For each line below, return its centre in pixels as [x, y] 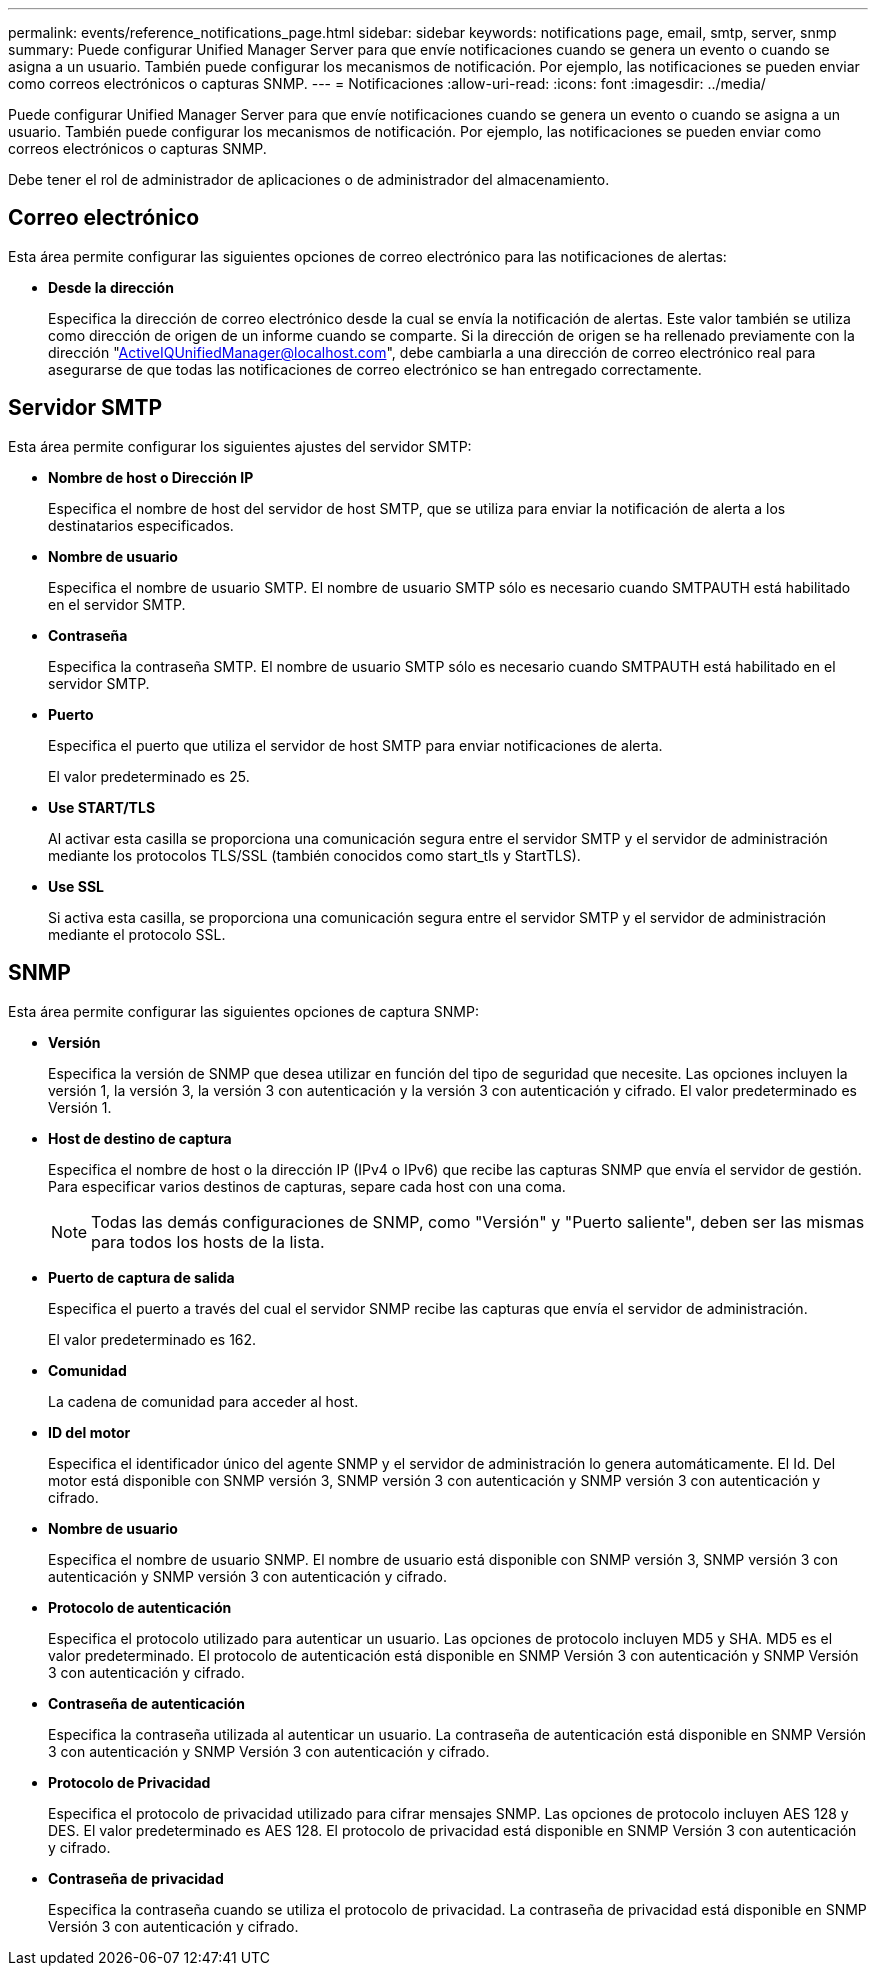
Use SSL [76, 886]
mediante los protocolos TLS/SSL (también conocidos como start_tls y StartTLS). [314, 855]
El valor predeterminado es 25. [149, 776]
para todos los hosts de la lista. [208, 1241]
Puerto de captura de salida [141, 1277]
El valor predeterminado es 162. [152, 1339]
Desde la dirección [111, 287]
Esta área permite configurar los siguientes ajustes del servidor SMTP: [240, 446]
